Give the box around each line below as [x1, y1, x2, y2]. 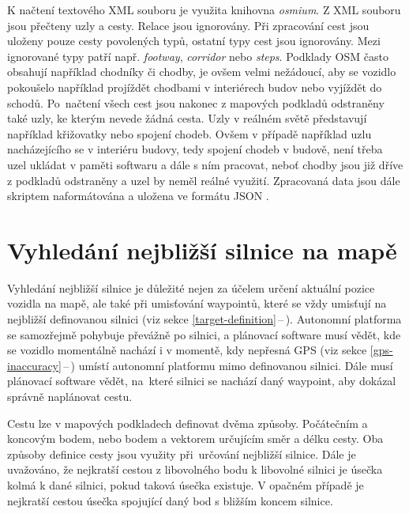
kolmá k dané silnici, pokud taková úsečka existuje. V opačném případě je [7, 476, 364, 493]
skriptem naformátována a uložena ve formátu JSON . [7, 187, 269, 204]
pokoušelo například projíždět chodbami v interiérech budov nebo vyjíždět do [7, 78, 382, 95]
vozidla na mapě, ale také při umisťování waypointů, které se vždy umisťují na [7, 295, 387, 312]
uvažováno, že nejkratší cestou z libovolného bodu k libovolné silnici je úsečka [7, 461, 383, 478]
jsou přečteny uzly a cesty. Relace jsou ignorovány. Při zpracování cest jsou [7, 17, 370, 33]
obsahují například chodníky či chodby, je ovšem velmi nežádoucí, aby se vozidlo [7, 63, 396, 80]
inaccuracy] [7, 357, 62, 373]
